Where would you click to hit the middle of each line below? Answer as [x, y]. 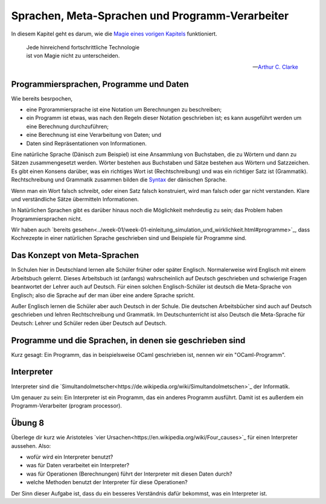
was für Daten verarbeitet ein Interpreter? [78, 465]
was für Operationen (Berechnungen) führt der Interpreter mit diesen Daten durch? [129, 474]
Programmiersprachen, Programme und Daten [100, 84]
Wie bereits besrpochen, [42, 98]
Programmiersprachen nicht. [47, 219]
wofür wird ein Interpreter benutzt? [70, 457]
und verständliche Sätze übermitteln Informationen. [75, 199]
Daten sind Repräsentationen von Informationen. [87, 143]
